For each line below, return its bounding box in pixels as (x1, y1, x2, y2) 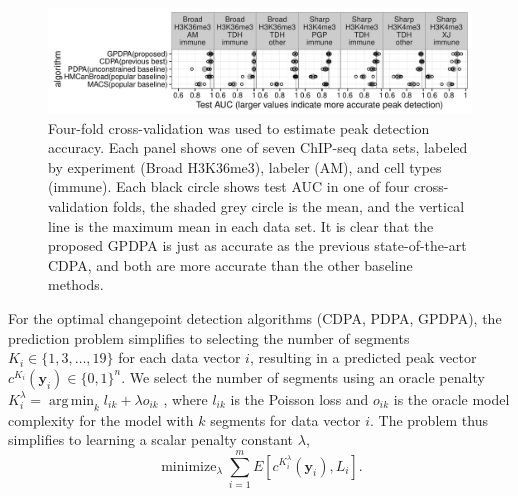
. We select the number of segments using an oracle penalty (121, 366, 485, 387)
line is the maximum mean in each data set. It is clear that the (48, 215, 434, 236)
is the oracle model (393, 388, 510, 409)
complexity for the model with (8, 409, 194, 430)
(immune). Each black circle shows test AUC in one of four (48, 176, 410, 197)
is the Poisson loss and (230, 388, 369, 409)
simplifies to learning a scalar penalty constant (8, 429, 294, 450)
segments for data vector (210, 409, 361, 430)
